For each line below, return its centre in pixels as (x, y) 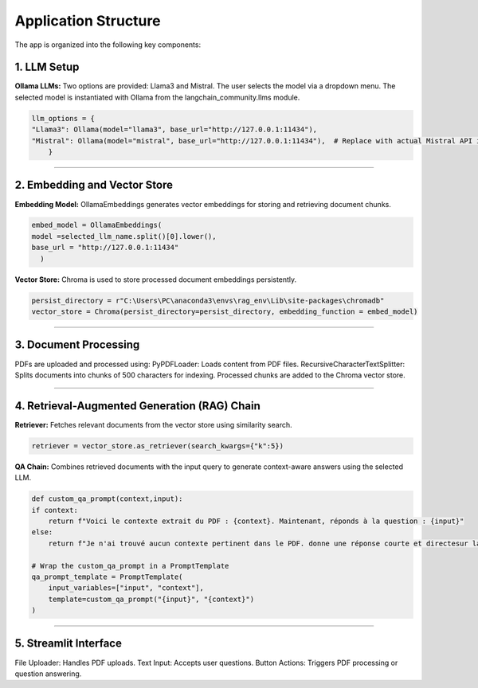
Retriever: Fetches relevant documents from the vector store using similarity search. (153, 424)
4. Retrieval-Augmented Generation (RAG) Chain (137, 406)
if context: (55, 510)
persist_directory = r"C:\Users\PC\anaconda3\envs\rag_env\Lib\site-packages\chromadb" (208, 300)
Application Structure (88, 21)
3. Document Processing (77, 345)
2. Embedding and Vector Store (94, 185)
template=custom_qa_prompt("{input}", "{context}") (151, 599)
